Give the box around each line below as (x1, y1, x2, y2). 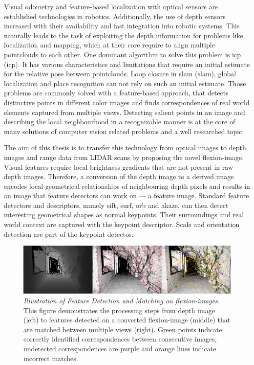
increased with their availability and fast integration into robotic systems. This (4, 21, 240, 31)
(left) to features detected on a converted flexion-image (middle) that (23, 315, 231, 325)
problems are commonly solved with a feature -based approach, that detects (4, 88, 229, 98)
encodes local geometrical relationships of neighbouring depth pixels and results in (4, 181, 250, 191)
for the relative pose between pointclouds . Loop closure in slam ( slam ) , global (4, 68, 236, 79)
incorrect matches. (23, 353, 78, 363)
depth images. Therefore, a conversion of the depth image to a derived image (4, 171, 234, 182)
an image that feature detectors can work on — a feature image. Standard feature (4, 190, 249, 201)
